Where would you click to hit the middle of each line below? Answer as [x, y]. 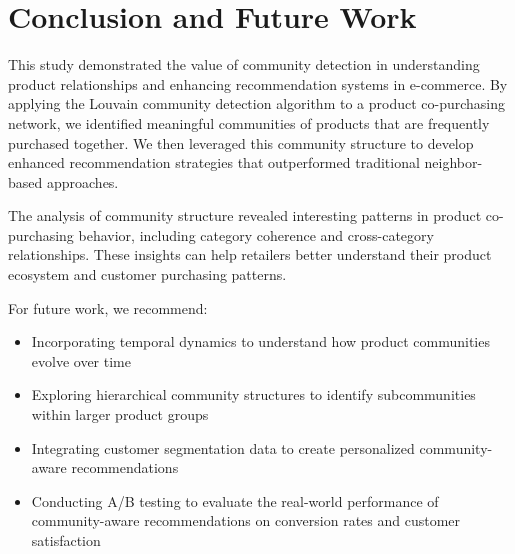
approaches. [82, 181]
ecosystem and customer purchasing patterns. [147, 274]
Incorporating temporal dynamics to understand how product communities [260, 341]
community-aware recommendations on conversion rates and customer [246, 520]
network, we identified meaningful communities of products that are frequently [249, 122]
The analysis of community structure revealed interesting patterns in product [245, 215]
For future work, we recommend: [108, 307]
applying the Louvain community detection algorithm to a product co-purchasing [257, 103]
